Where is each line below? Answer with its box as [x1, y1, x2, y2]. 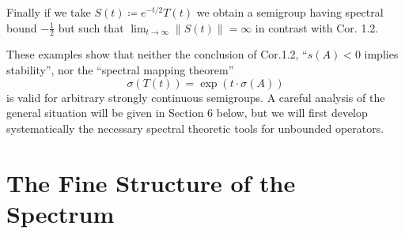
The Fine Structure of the [6, 166, 296, 198]
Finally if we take [6, 4, 91, 20]
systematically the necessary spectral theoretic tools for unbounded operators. [6, 119, 384, 136]
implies [364, 46, 399, 62]
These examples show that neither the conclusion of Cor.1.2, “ [6, 46, 308, 62]
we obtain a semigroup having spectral [196, 4, 384, 20]
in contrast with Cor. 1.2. [255, 19, 379, 36]
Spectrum [6, 197, 115, 229]
